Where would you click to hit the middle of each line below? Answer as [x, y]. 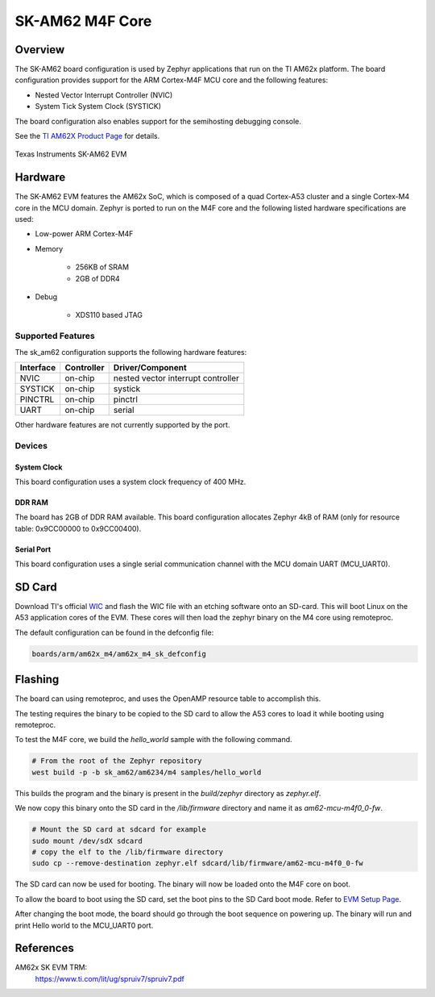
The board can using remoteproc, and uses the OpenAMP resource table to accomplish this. [168, 699]
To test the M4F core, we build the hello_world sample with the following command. [154, 740]
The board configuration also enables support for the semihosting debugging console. [158, 121]
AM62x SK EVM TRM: [51, 967]
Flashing [37, 680]
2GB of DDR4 [97, 278]
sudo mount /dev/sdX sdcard [87, 841]
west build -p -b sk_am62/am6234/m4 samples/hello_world [147, 772]
